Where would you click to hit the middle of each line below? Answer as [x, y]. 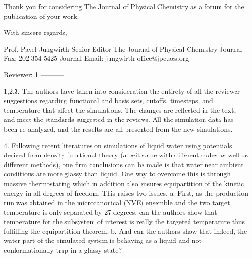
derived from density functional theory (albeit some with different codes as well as [126, 155]
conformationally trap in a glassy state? [63, 250]
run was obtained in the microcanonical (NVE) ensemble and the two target [117, 202]
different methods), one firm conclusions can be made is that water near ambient [124, 164]
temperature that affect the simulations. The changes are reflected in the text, [120, 110]
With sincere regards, [36, 32]
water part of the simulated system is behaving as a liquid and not [103, 240]
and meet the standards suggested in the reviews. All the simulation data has [119, 119]
